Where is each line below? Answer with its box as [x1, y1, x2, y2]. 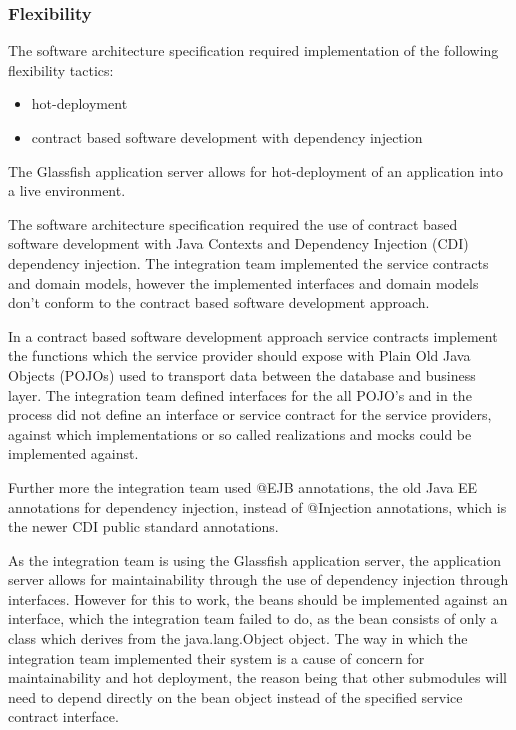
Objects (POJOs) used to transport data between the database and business [8, 364, 476, 385]
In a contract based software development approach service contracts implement [8, 325, 498, 346]
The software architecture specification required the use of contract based [8, 213, 458, 234]
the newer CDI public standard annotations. [8, 516, 279, 537]
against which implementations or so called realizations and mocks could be [8, 423, 472, 444]
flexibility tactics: [8, 59, 114, 80]
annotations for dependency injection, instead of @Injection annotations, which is [8, 496, 507, 517]
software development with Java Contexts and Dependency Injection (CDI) [8, 233, 469, 254]
